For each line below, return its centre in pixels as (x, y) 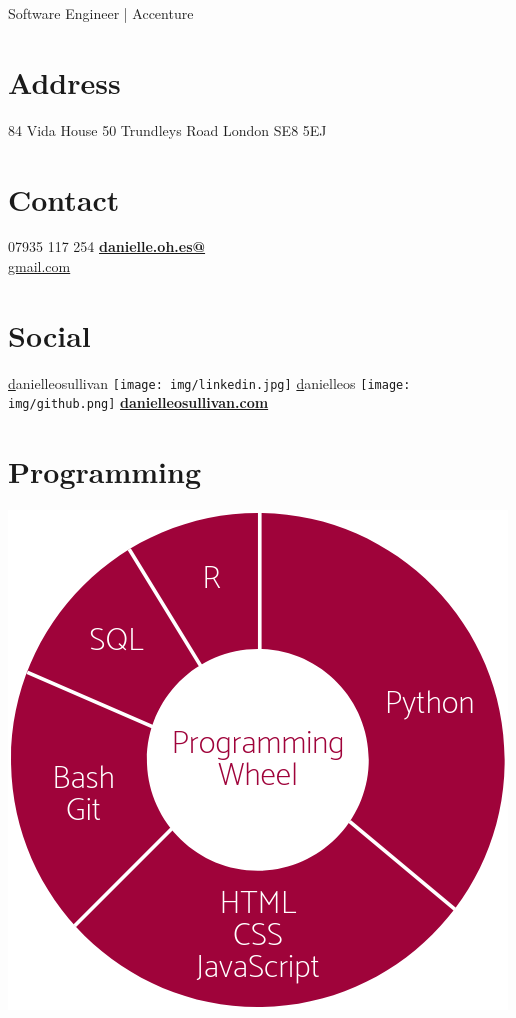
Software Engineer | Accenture (101, 13)
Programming (104, 471)
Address (64, 81)
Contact (64, 198)
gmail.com (39, 266)
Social (49, 334)
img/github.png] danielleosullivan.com (138, 402)
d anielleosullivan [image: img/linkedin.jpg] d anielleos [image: (209, 382)
